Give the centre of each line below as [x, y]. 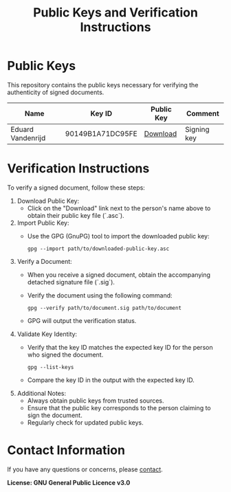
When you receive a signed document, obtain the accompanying [119, 275]
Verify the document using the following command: [100, 295]
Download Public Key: [48, 201]
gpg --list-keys [51, 367]
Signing [197, 129]
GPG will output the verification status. [82, 320]
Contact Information [66, 450]
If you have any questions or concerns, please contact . [85, 469]
